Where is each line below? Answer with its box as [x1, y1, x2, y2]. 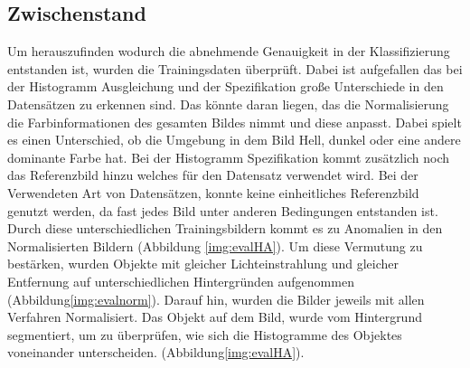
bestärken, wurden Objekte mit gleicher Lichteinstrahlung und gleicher [7, 254, 399, 273]
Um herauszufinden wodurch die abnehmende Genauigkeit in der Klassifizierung [7, 42, 450, 61]
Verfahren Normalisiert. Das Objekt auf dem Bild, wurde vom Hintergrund [7, 307, 422, 326]
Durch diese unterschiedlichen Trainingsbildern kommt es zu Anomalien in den [7, 219, 443, 238]
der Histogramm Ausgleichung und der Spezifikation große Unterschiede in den [7, 77, 444, 96]
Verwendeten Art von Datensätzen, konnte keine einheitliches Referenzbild [7, 183, 419, 202]
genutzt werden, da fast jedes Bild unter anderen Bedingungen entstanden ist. [7, 201, 438, 220]
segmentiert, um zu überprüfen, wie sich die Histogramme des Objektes [7, 325, 402, 344]
